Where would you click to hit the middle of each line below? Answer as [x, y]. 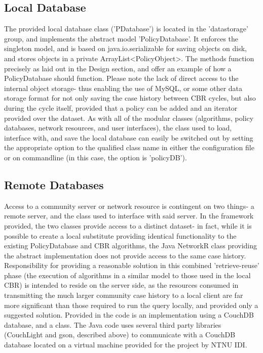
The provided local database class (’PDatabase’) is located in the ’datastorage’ [126, 29]
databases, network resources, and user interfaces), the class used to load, [118, 128]
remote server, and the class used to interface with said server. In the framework [129, 216]
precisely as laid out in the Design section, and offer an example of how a [118, 68]
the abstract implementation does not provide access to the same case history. [125, 255]
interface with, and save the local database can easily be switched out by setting [129, 137]
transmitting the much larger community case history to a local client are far [124, 295]
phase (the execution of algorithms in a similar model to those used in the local [127, 275]
